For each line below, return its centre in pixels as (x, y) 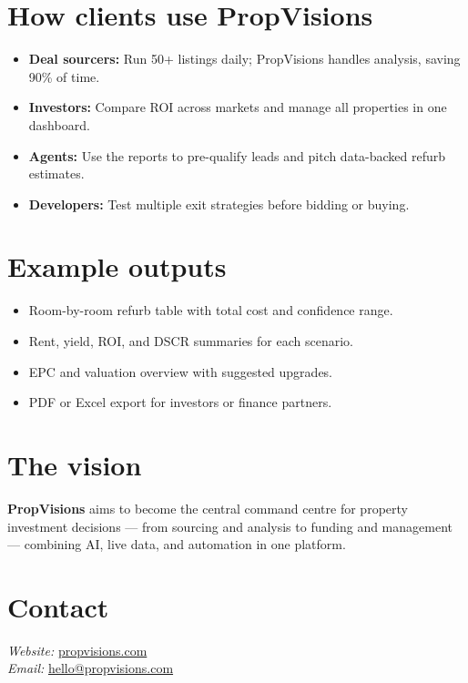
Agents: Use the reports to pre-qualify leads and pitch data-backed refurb (237, 155)
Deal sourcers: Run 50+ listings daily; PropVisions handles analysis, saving (244, 59)
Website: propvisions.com (77, 650)
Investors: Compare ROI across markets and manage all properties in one (238, 107)
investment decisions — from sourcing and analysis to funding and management (230, 526)
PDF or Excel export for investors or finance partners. (180, 402)
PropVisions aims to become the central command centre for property (208, 508)
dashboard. (59, 124)
